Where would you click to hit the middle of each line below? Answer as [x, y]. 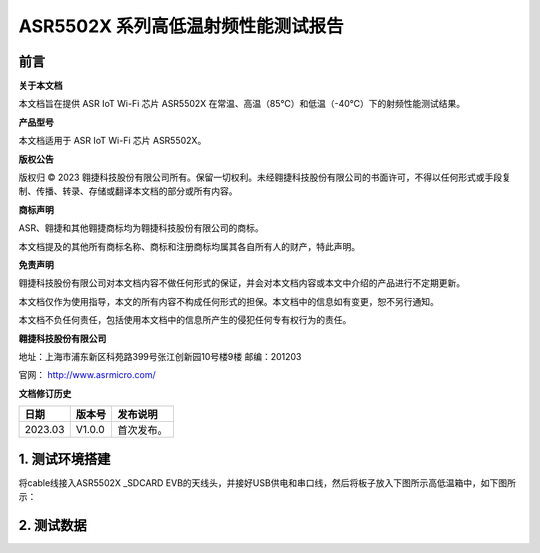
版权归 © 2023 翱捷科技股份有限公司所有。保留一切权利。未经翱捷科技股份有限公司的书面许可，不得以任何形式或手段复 [265, 177]
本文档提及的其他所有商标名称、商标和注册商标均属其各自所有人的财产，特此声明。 [189, 246]
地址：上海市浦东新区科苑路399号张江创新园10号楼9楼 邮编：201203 [160, 356]
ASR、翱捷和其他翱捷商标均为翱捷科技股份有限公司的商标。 [141, 228]
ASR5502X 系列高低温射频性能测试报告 [181, 26]
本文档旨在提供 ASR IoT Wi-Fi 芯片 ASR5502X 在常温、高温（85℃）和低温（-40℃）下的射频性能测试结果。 [242, 104]
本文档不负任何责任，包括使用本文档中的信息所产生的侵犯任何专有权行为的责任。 [185, 320]
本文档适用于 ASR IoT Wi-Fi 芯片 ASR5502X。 [112, 141]
